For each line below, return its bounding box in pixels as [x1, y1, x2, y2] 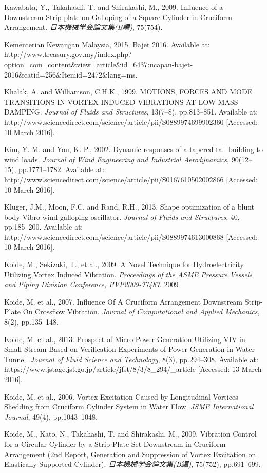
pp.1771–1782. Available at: [18, 164, 105, 175]
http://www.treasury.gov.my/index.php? [4, 49, 132, 60]
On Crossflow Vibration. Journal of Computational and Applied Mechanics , [23, 306, 260, 317]
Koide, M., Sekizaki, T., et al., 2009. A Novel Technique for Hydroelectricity [4, 259, 244, 270]
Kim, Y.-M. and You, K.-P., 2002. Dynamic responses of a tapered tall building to [4, 144, 263, 155]
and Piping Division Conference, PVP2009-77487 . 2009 [4, 279, 179, 290]
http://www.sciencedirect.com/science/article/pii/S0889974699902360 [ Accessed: [4, 116, 258, 127]
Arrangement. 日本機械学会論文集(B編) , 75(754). [4, 22, 163, 32]
